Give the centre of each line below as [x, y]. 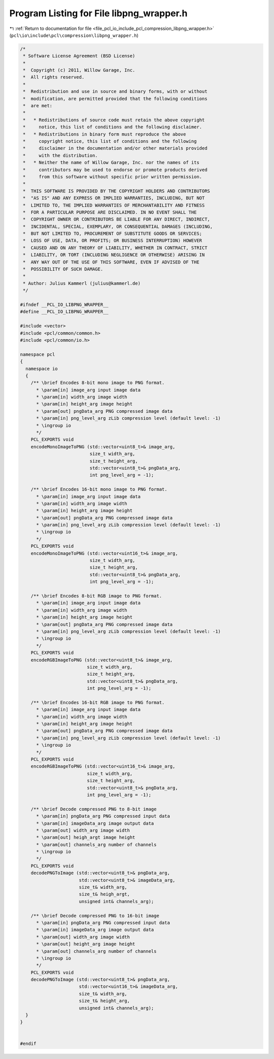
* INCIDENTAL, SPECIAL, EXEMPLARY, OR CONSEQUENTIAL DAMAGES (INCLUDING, [118, 226]
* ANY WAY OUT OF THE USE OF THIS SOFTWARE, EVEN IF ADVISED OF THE [111, 262]
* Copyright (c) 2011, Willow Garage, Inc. [79, 70]
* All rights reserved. [54, 77]
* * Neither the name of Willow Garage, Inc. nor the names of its [111, 163]
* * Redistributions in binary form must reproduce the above [105, 134]
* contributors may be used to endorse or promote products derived [115, 170]
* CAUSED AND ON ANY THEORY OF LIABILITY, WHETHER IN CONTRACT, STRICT [115, 248]
